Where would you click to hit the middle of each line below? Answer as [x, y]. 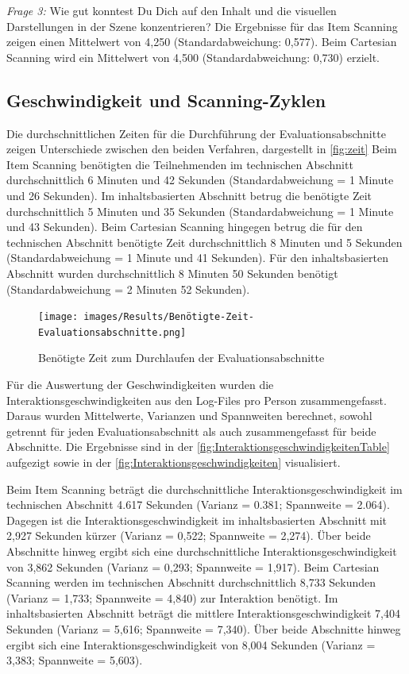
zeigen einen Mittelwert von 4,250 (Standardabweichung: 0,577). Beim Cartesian [202, 42]
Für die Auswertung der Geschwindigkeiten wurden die [140, 385]
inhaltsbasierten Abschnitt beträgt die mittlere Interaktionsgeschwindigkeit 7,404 [204, 613]
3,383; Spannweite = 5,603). [75, 660]
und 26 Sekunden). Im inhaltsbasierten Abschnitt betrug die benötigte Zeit [189, 195]
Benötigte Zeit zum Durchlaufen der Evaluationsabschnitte [181, 358]
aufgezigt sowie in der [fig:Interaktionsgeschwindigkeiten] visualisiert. [174, 462]
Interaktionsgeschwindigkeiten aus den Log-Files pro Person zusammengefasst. [197, 400]
